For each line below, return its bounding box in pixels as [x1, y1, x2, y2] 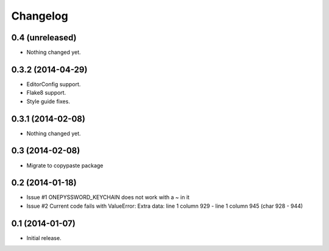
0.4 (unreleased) [11, 32, 77, 43]
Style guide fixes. [26, 98, 70, 105]
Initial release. [26, 234, 62, 241]
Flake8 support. [26, 89, 66, 96]
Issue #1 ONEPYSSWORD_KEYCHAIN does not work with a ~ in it [26, 194, 190, 201]
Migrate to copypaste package [26, 162, 104, 169]
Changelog [11, 9, 68, 23]
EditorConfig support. [26, 80, 81, 88]
